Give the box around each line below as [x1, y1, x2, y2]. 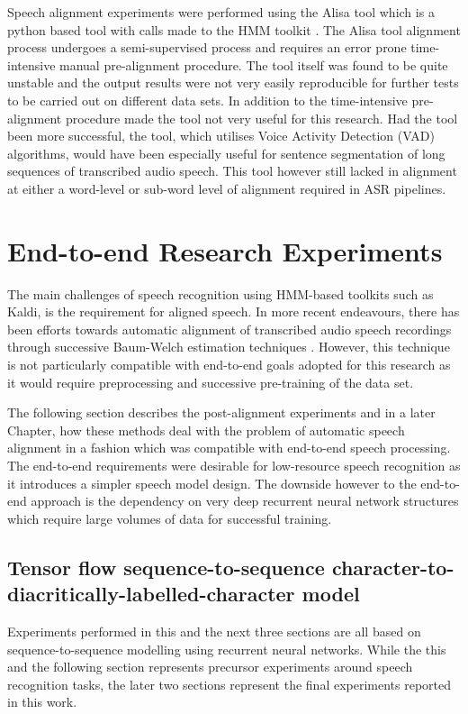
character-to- [331, 553, 454, 581]
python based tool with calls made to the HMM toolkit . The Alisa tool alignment [7, 20, 461, 39]
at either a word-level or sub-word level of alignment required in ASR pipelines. [7, 178, 446, 197]
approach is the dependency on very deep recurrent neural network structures [31, 491, 459, 510]
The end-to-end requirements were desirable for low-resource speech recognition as [7, 456, 461, 474]
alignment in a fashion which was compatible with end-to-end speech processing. [7, 438, 451, 457]
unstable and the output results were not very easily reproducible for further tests [7, 73, 459, 92]
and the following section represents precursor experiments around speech [7, 657, 413, 676]
